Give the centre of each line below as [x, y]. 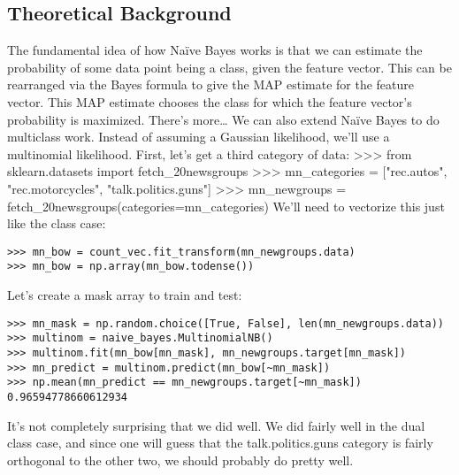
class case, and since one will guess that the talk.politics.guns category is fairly [220, 443]
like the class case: [57, 223]
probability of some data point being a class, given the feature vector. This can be [229, 67]
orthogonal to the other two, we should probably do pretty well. [180, 460]
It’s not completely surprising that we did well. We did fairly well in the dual [216, 425]
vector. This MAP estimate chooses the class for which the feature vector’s [210, 101]
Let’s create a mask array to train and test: [125, 295]
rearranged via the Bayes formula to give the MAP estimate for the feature [211, 84]
